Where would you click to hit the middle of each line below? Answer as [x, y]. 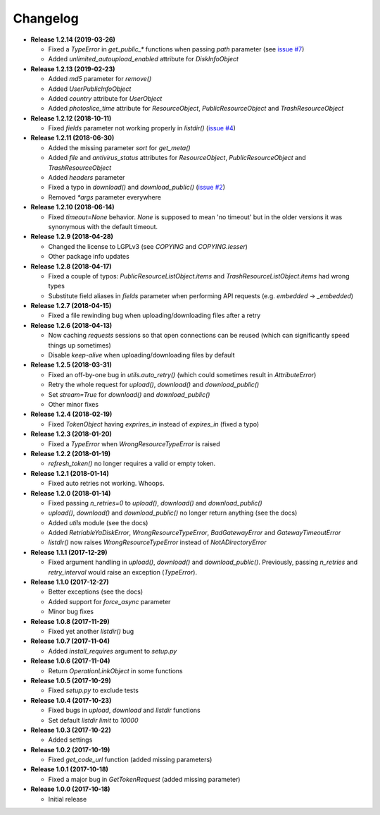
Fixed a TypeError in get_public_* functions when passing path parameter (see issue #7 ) [176, 49]
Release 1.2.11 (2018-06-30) [72, 138]
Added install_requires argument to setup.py [113, 651]
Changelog [46, 18]
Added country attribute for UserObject [105, 98]
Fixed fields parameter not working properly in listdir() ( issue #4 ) [142, 128]
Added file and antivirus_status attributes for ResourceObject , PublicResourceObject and [177, 158]
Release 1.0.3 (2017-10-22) [71, 730]
